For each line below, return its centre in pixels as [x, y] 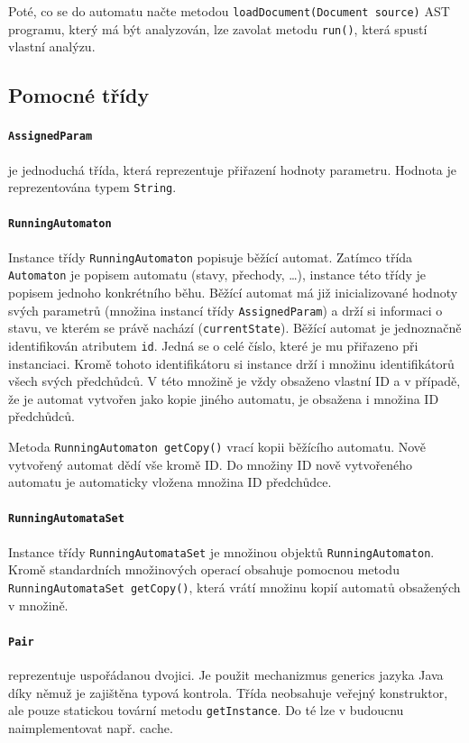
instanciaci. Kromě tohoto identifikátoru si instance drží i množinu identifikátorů [231, 363]
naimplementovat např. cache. [91, 727]
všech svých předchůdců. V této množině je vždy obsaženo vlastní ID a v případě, [234, 381]
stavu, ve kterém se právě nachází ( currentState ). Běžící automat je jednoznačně [235, 328]
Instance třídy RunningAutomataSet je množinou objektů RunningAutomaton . [221, 551]
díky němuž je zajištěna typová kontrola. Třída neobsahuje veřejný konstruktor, [228, 692]
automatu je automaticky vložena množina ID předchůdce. [170, 482]
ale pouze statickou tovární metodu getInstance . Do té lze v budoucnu [206, 710]
